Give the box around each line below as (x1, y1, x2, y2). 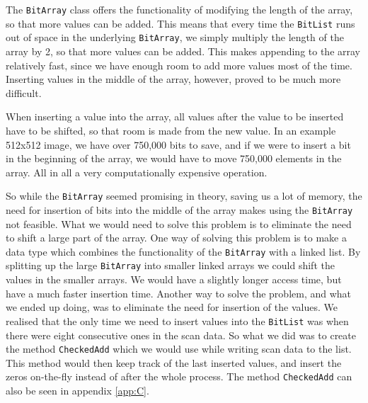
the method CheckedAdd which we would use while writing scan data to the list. (6, 341, 352, 356)
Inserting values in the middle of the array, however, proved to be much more (6, 72, 341, 86)
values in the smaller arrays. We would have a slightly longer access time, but (6, 272, 342, 287)
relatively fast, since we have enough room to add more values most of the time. (6, 57, 352, 72)
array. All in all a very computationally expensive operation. (6, 164, 268, 179)
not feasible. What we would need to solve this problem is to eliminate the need (6, 216, 352, 231)
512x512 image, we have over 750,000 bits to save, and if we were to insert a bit (6, 137, 351, 152)
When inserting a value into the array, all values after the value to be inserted (6, 109, 344, 124)
